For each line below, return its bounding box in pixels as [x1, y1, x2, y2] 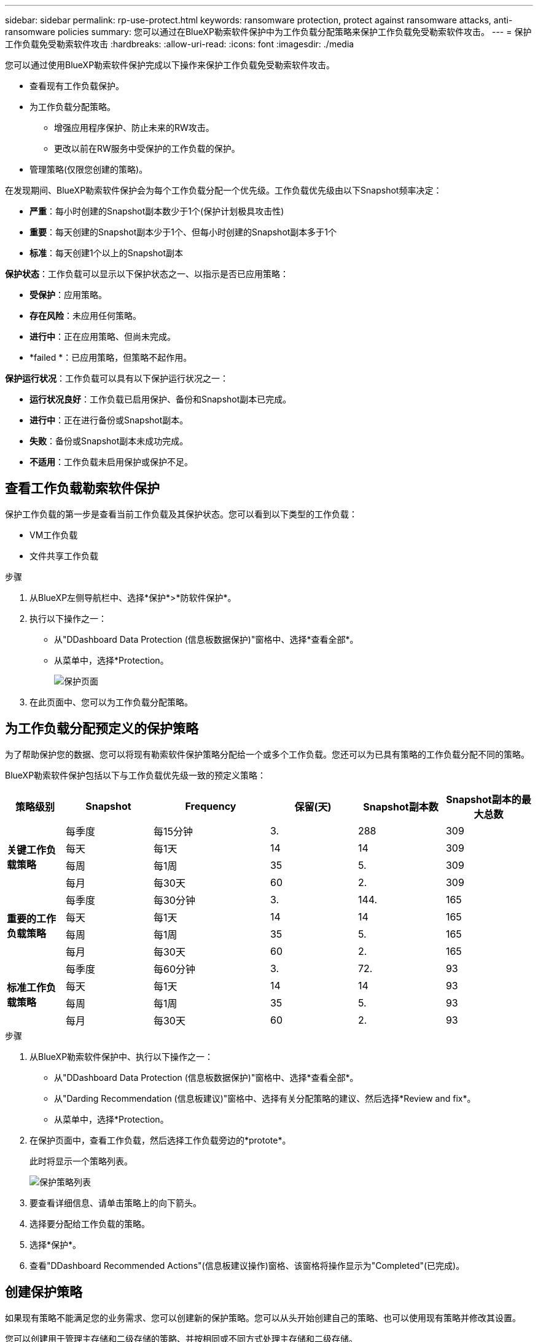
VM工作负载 [29, 529, 78, 540]
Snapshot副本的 [446, 793, 521, 806]
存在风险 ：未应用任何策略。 [29, 310, 141, 321]
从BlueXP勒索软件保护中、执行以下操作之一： [29, 1051, 214, 1062]
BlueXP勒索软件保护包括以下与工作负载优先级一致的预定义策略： [5, 769, 267, 780]
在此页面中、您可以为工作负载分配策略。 [29, 696, 193, 707]
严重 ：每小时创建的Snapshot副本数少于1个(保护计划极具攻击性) [29, 206, 284, 216]
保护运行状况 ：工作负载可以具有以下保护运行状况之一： [5, 373, 228, 383]
